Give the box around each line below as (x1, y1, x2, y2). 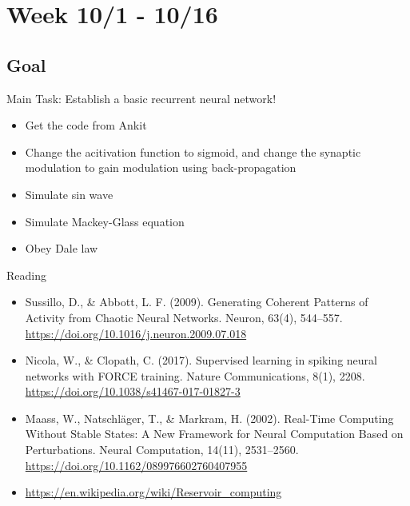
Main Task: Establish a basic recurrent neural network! (6, 90, 277, 106)
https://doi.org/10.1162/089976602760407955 (25, 456, 248, 473)
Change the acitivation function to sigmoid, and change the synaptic (25, 143, 361, 160)
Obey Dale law (25, 240, 98, 257)
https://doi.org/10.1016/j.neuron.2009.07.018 (25, 325, 247, 341)
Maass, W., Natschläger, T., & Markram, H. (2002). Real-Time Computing (25, 409, 394, 426)
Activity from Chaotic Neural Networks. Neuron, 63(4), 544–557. (25, 309, 343, 325)
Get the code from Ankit (25, 117, 147, 133)
